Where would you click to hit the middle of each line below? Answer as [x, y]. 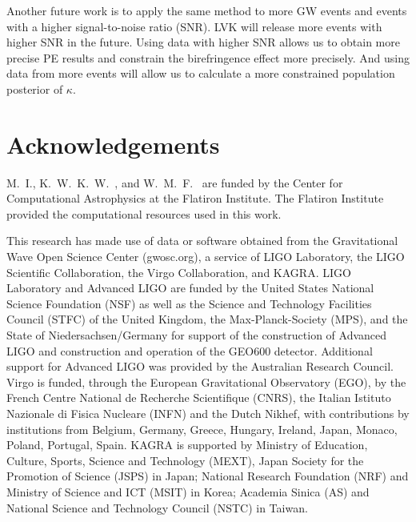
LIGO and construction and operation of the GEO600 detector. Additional [190, 350]
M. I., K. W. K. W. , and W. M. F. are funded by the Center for [175, 182]
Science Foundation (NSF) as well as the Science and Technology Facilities [189, 303]
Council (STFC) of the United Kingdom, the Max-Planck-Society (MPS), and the [207, 319]
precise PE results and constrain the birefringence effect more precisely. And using [208, 57]
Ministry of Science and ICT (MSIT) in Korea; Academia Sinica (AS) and [188, 491]
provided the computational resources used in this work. [144, 213]
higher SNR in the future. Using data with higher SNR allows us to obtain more [203, 42]
